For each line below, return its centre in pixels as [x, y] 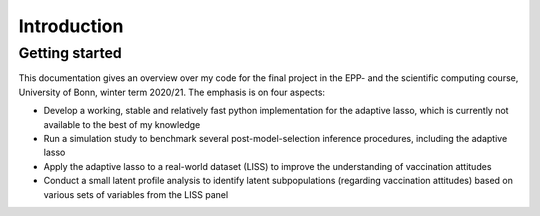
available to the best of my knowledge [122, 124]
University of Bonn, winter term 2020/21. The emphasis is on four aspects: [171, 92]
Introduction [71, 26]
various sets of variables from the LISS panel [136, 194]
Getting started [70, 53]
